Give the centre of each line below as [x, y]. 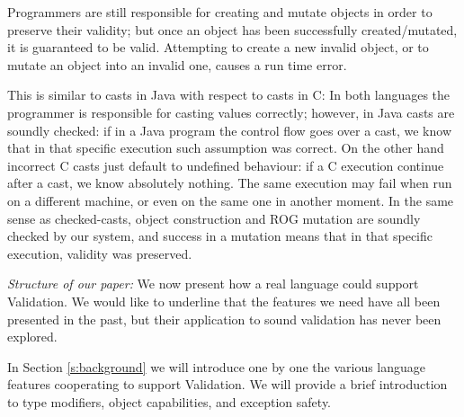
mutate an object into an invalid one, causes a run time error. [177, 64]
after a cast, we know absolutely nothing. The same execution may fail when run [230, 183]
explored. [32, 337]
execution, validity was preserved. [100, 253]
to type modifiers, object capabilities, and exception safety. [170, 401]
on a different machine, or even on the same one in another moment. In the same [231, 200]
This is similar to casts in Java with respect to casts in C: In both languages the [229, 95]
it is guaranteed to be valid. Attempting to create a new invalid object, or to [218, 47]
